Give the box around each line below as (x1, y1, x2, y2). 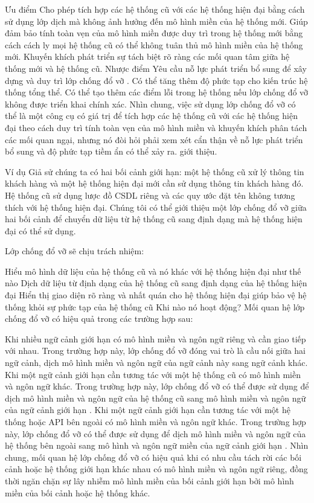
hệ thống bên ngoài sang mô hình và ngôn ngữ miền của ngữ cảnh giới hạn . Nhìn (5, 439, 309, 452)
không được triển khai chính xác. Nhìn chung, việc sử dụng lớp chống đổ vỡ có (5, 97, 296, 110)
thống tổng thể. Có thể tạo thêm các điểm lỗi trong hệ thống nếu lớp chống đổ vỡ (5, 86, 309, 98)
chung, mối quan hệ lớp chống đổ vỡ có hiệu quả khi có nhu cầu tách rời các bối (5, 450, 302, 463)
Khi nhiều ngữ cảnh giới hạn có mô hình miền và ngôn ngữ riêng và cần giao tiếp (5, 332, 306, 345)
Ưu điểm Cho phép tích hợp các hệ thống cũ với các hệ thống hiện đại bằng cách (5, 3, 305, 15)
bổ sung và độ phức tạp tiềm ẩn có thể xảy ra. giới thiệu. (5, 145, 217, 158)
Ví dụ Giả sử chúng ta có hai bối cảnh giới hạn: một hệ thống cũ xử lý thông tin (5, 165, 304, 178)
